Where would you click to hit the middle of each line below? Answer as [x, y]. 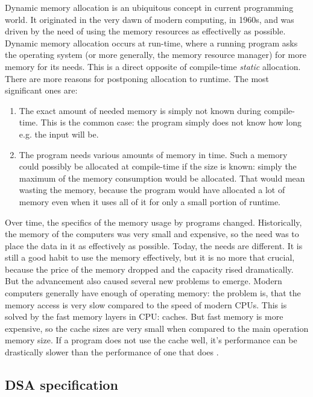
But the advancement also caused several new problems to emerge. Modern [144, 281]
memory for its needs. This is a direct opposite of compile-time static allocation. [153, 66]
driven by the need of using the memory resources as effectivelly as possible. [145, 31]
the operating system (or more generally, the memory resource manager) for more [156, 55]
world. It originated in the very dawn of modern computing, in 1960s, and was [150, 19]
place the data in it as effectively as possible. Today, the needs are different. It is [154, 245]
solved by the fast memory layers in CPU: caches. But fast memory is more [144, 316]
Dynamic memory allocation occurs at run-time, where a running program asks [151, 43]
